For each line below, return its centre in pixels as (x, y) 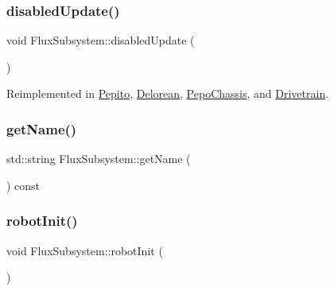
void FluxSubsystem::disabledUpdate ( (101, 40)
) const (23, 185)
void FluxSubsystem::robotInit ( (85, 250)
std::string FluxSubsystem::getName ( (99, 159)
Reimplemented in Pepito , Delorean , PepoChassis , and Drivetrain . (168, 93)
